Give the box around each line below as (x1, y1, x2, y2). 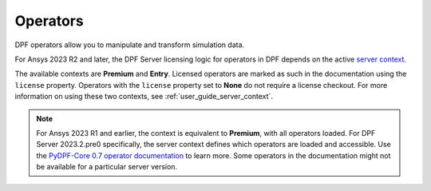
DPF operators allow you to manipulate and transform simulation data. (14, 40, 245, 50)
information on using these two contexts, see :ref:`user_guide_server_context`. (14, 92, 273, 101)
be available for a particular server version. (36, 162, 178, 172)
